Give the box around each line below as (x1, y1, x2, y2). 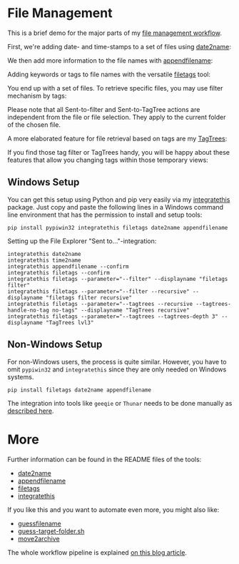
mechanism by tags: (7, 91, 67, 100)
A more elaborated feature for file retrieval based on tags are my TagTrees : (7, 134, 228, 143)
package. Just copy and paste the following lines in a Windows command (7, 202, 223, 211)
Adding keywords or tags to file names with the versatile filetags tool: (7, 70, 210, 78)
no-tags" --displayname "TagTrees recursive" (52, 307, 190, 314)
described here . (7, 406, 54, 415)
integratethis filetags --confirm (7, 269, 111, 276)
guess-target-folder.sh (17, 526, 85, 535)
